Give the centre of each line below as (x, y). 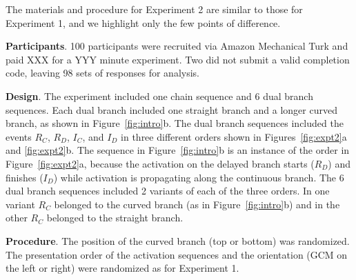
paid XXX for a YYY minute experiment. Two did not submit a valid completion (178, 59)
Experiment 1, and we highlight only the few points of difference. (143, 22)
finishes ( (24, 177)
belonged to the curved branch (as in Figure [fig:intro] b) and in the (197, 204)
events (19, 136)
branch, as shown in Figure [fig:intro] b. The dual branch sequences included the (175, 123)
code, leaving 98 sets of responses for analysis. (102, 73)
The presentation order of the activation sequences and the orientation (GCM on (177, 254)
